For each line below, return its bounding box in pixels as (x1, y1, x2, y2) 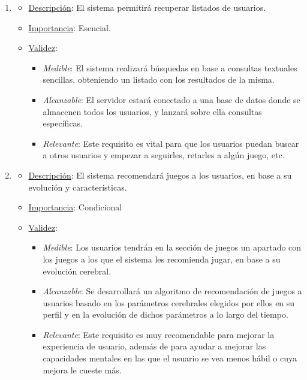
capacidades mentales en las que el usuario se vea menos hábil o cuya (43, 352, 297, 364)
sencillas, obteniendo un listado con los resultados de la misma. (43, 73, 275, 86)
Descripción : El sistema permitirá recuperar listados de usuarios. (28, 1, 266, 13)
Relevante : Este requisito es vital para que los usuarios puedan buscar (43, 137, 299, 149)
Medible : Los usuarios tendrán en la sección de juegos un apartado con (43, 241, 302, 254)
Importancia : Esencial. (28, 21, 111, 34)
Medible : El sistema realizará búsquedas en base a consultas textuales (43, 61, 297, 74)
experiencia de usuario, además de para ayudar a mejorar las (43, 340, 266, 352)
